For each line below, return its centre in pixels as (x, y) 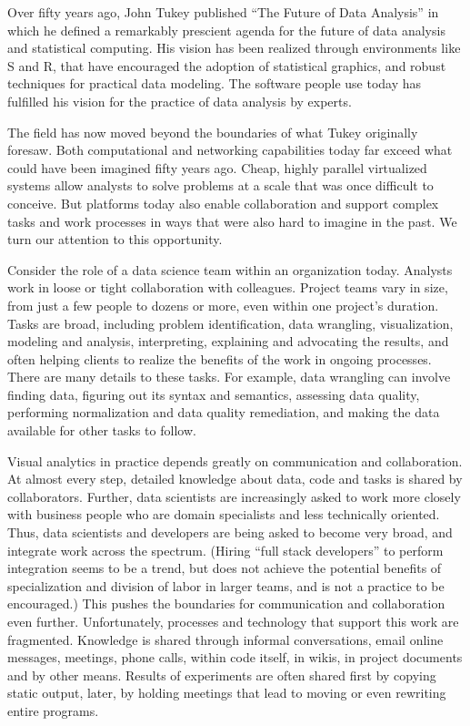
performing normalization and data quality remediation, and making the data (224, 412)
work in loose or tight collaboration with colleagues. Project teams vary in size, (228, 287)
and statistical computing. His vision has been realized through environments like (234, 48)
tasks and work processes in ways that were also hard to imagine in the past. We (232, 221)
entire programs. (53, 710)
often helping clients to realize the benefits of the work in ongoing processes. (220, 358)
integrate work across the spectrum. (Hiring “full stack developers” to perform (225, 550)
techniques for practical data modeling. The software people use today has (215, 83)
